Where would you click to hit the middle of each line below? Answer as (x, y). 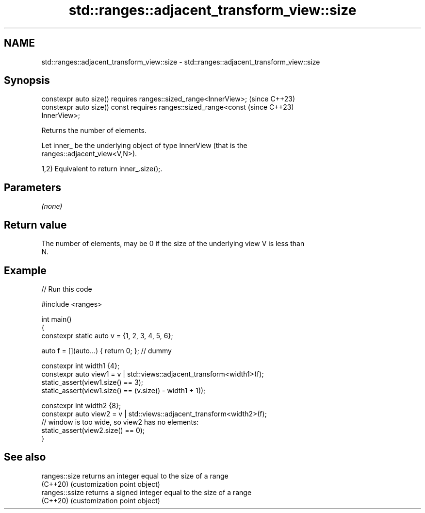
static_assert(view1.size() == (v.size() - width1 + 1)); (123, 390)
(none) (52, 206)
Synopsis (27, 81)
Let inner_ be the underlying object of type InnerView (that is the (144, 146)
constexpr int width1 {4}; (81, 365)
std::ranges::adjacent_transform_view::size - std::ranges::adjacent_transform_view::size (181, 62)
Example (25, 270)
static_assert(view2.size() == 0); (93, 430)
